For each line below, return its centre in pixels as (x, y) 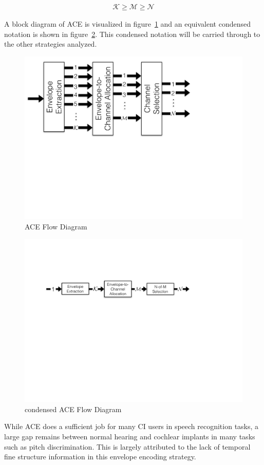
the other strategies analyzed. (51, 44)
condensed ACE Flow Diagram (73, 409)
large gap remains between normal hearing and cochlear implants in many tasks (130, 436)
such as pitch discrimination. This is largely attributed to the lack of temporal (127, 446)
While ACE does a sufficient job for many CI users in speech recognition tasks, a (131, 426)
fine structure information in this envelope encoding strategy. (100, 457)
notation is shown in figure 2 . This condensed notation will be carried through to (132, 34)
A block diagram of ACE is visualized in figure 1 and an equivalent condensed (128, 24)
